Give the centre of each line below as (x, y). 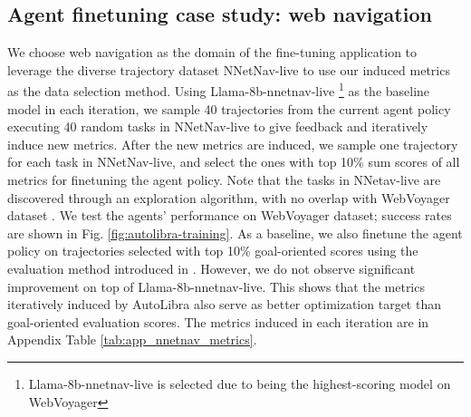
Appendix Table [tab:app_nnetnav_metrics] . (132, 339)
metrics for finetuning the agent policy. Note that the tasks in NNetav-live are (224, 180)
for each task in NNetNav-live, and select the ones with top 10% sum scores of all (234, 162)
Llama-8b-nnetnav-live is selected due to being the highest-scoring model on (240, 383)
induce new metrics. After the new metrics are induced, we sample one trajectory (233, 144)
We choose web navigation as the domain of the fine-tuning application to (212, 52)
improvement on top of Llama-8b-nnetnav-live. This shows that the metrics (216, 286)
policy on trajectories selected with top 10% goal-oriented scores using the (213, 251)
